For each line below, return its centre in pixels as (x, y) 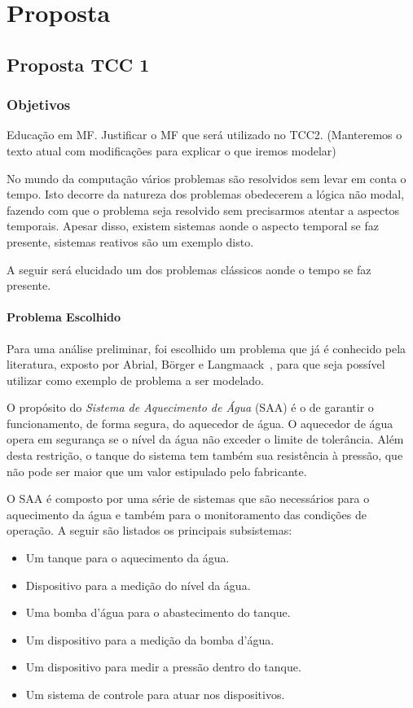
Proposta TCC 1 (78, 64)
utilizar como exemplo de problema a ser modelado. (135, 380)
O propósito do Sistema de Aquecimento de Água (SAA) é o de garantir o (190, 407)
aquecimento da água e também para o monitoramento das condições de (187, 514)
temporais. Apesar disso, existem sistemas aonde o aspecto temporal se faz (193, 226)
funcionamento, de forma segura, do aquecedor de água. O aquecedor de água (200, 423)
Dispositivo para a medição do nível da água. (138, 585)
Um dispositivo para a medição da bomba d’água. (150, 639)
